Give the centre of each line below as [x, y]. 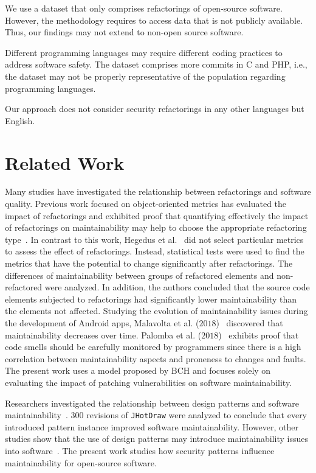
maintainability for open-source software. [81, 462]
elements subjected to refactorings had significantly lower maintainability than [151, 299]
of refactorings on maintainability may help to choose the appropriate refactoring [156, 227]
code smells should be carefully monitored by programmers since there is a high [153, 347]
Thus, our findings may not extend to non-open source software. [124, 32]
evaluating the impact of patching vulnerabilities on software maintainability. [149, 382]
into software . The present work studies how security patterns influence [140, 450]
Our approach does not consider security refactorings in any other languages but [155, 109]
